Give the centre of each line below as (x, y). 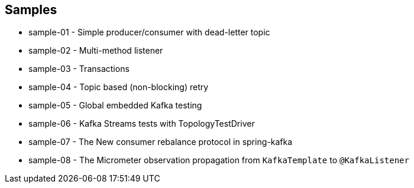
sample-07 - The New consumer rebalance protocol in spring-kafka (160, 142)
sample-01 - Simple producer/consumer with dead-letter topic (149, 32)
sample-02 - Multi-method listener (96, 51)
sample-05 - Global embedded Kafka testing (115, 105)
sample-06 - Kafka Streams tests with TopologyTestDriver (142, 124)
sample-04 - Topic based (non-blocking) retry (119, 87)
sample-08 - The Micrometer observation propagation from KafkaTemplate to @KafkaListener (219, 160)
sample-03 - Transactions (79, 69)
